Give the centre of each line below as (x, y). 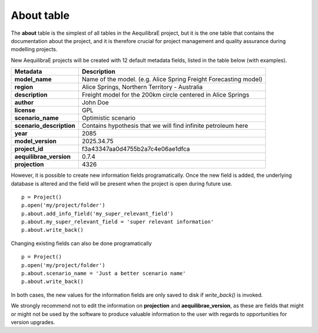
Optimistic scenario (108, 118)
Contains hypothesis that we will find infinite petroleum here (165, 126)
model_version (36, 141)
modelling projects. (34, 50)
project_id (29, 149)
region (24, 87)
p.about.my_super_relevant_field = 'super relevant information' (118, 222)
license (25, 110)
